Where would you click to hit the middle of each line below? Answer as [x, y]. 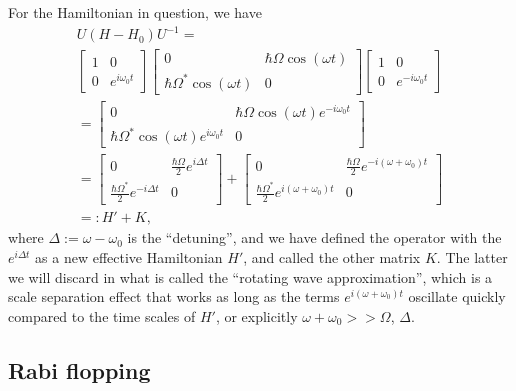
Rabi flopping [79, 369]
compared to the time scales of [102, 315]
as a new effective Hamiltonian [129, 256]
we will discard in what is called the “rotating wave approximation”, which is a [250, 276]
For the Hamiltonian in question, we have [135, 12]
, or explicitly [256, 315]
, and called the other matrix [332, 256]
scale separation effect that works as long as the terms [174, 296]
